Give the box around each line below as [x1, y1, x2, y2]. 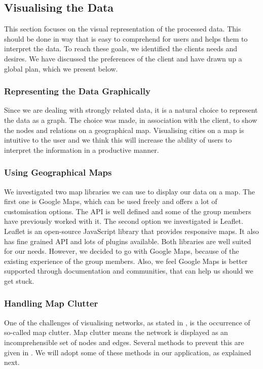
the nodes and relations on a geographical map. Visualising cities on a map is [4, 124, 244, 135]
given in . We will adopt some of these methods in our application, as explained [4, 347, 251, 357]
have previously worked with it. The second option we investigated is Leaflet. [4, 216, 243, 226]
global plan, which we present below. [4, 63, 118, 74]
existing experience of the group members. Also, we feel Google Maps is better [4, 255, 248, 266]
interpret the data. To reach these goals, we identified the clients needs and [4, 43, 238, 54]
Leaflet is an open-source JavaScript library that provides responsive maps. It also [4, 225, 259, 236]
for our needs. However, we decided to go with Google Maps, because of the [4, 246, 239, 256]
